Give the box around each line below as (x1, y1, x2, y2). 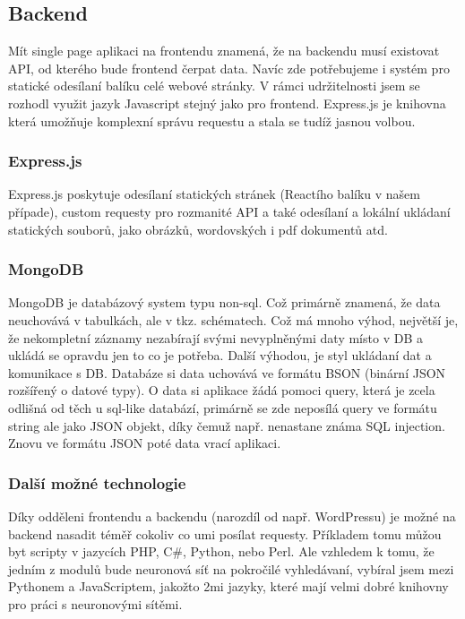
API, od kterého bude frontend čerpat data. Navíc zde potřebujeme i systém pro (8, 58, 450, 77)
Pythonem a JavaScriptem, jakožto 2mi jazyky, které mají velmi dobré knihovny (8, 577, 449, 596)
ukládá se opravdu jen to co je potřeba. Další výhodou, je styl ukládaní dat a (8, 346, 432, 365)
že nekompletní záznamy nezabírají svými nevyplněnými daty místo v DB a (8, 328, 423, 347)
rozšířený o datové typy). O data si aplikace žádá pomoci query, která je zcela (8, 381, 435, 400)
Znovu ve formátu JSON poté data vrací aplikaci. (8, 434, 281, 452)
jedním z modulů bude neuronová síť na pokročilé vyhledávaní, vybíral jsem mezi (8, 559, 454, 578)
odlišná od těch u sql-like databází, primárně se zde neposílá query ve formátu (8, 398, 437, 417)
